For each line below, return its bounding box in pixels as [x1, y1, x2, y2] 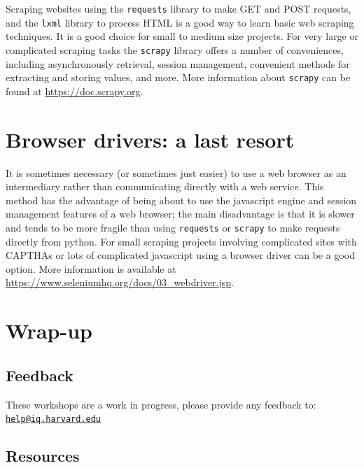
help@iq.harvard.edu [6, 414, 101, 425]
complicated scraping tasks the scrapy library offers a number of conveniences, [6, 42, 344, 57]
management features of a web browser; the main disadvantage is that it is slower [6, 206, 355, 221]
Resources [6, 445, 80, 467]
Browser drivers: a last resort [6, 125, 295, 153]
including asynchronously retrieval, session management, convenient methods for [6, 56, 350, 71]
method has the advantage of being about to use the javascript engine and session [6, 192, 356, 207]
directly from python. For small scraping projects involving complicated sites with [6, 234, 357, 248]
